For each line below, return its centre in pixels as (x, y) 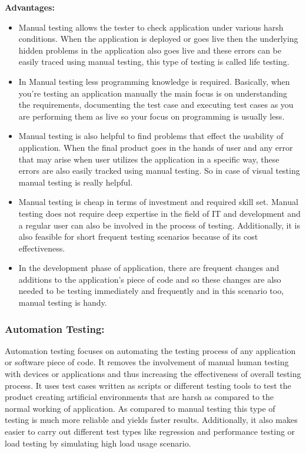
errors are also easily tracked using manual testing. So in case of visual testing (159, 171)
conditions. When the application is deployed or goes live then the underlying (158, 39)
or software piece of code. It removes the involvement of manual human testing (147, 362)
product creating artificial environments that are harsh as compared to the (139, 397)
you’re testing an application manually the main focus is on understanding (153, 93)
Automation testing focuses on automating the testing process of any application (150, 350)
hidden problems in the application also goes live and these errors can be (150, 50)
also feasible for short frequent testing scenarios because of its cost (138, 237)
